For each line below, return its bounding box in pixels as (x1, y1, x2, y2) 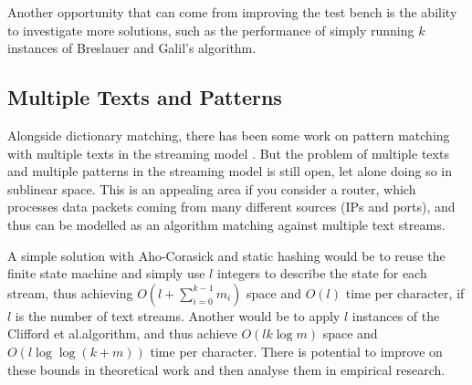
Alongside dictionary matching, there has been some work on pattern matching (7, 125, 450, 144)
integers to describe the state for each (216, 264, 427, 283)
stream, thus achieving (7, 283, 133, 302)
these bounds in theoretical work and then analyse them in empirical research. (7, 359, 446, 379)
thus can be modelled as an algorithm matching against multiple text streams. (7, 214, 446, 234)
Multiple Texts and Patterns (7, 83, 282, 111)
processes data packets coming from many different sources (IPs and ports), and (7, 197, 456, 216)
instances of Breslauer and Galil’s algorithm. (7, 38, 257, 57)
